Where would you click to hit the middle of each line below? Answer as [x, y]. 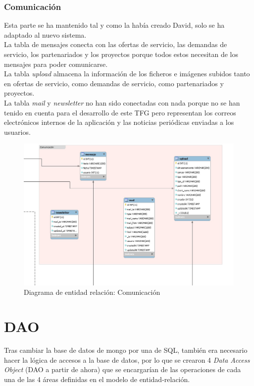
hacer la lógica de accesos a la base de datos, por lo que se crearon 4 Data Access [127, 359]
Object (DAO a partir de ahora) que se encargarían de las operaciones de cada [123, 369]
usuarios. [17, 132]
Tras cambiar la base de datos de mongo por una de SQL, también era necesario [126, 350]
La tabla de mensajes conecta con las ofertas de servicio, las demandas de [116, 44]
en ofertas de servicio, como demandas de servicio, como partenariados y [114, 83]
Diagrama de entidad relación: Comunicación [92, 292]
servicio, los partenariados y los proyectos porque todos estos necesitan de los [121, 54]
